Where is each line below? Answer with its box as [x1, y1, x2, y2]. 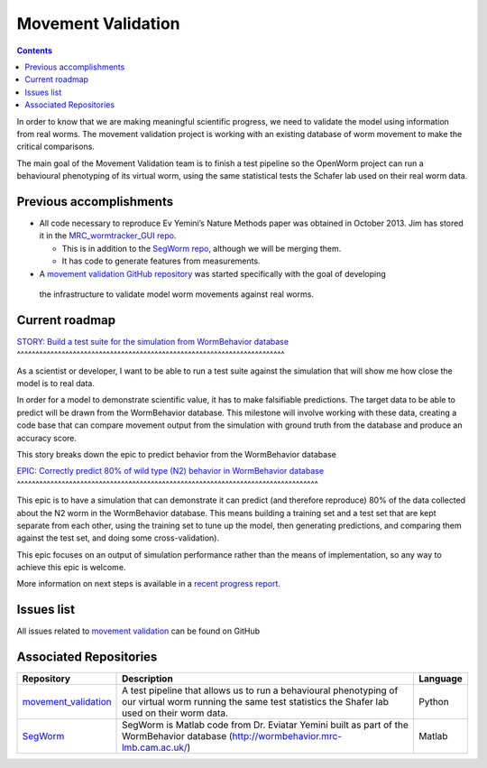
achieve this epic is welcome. [16, 562, 126, 573]
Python [418, 696, 450, 708]
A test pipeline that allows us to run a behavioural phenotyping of [122, 684, 399, 697]
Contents [16, 45, 53, 56]
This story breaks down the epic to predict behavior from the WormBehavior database [16, 449, 337, 459]
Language [418, 672, 464, 685]
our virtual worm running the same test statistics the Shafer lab [122, 696, 390, 708]
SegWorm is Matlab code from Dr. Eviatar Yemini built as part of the [122, 718, 409, 731]
